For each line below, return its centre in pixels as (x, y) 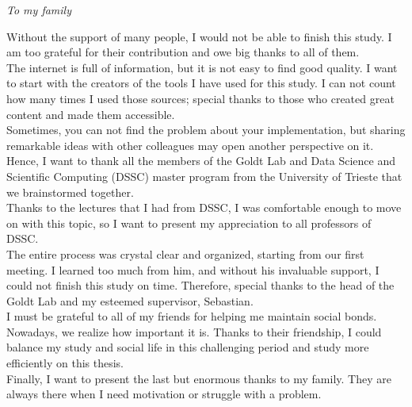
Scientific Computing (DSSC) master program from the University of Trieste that (204, 176)
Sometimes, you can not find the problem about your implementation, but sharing (206, 130)
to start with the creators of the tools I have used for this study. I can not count (201, 83)
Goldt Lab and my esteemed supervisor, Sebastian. (130, 300)
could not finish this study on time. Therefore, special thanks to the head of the (200, 285)
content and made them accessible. (91, 114)
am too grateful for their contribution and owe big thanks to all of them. (183, 52)
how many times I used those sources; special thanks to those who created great (200, 98)
